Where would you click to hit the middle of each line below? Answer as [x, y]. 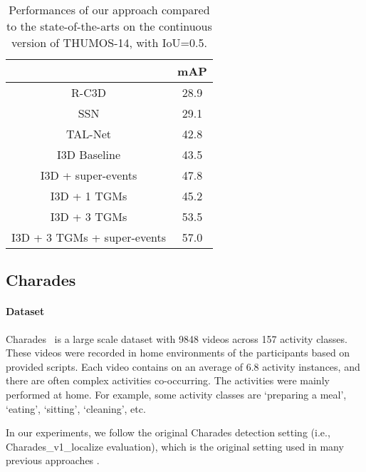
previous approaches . [53, 460]
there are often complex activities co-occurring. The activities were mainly [168, 380]
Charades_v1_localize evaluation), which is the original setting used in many [175, 446]
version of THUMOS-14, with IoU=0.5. [109, 42]
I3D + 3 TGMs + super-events [89, 237]
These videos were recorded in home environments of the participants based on [178, 353]
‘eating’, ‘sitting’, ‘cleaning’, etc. [76, 408]
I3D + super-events [89, 175]
